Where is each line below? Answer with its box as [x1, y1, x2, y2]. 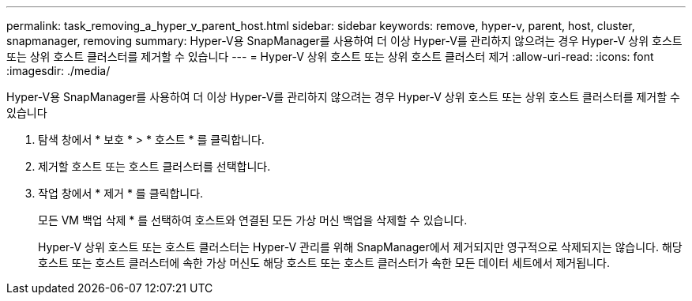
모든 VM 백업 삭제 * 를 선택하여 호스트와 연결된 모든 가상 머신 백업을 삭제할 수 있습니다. [38, 213, 468, 227]
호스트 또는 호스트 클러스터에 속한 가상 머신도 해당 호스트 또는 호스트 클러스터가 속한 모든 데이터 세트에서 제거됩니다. [38, 256, 610, 269]
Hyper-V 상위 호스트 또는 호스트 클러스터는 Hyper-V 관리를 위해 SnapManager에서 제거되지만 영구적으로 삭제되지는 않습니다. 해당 [38, 240, 683, 254]
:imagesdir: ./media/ [6, 64, 111, 77]
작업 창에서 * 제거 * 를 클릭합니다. [38, 186, 204, 200]
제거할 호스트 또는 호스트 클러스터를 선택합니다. [38, 160, 271, 173]
